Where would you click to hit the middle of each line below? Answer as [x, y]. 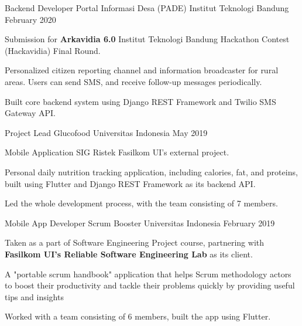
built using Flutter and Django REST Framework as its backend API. [130, 183]
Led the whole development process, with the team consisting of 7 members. [141, 203]
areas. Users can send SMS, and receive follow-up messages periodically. [133, 81]
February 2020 [30, 19]
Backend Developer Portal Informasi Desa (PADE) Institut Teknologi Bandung [147, 8]
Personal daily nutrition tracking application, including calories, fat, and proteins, [151, 172]
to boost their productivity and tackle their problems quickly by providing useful [150, 285]
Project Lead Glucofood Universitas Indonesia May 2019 [106, 132]
